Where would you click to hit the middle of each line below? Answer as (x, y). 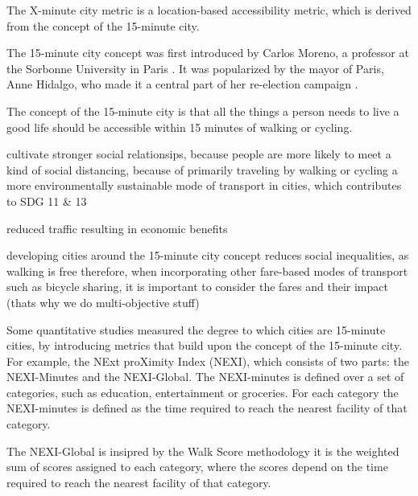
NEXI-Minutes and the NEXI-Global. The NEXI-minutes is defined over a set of (205, 377)
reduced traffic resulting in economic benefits (117, 228)
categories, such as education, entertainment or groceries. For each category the (203, 392)
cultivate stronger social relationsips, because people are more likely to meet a (199, 154)
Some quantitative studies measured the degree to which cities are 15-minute (196, 329)
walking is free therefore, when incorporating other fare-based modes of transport (207, 271)
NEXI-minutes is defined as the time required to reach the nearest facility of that (207, 408)
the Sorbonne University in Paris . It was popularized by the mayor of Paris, (195, 68)
